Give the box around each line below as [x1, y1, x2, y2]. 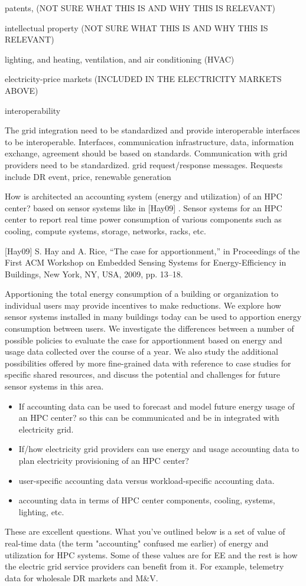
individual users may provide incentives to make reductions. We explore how [5, 299, 281, 311]
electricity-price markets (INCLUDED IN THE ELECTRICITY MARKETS [5, 73, 282, 85]
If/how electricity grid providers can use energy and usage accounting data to [18, 443, 300, 455]
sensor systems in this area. [5, 380, 104, 392]
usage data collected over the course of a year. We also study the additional [5, 345, 278, 358]
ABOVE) [5, 84, 38, 96]
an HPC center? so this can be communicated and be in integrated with [18, 411, 279, 424]
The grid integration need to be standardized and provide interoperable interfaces [5, 124, 300, 136]
